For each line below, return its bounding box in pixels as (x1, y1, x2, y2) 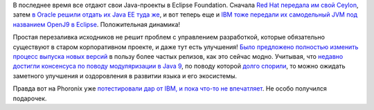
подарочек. (12, 94, 47, 102)
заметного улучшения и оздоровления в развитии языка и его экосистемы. (12, 71, 238, 80)
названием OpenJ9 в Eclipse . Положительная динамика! (12, 20, 180, 28)
